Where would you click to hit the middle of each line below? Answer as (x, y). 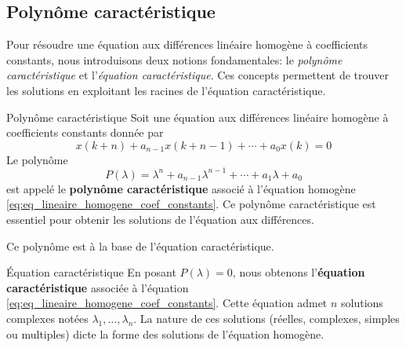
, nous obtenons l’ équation (299, 272)
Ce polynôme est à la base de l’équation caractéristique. (140, 245)
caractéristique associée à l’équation (98, 287)
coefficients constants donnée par (85, 132)
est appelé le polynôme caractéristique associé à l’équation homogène (181, 188)
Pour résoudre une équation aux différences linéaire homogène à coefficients (187, 44)
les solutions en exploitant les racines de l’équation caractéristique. (166, 90)
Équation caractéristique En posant (91, 272)
